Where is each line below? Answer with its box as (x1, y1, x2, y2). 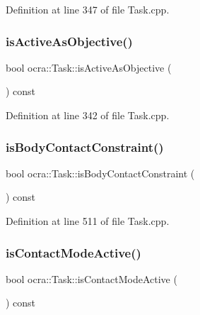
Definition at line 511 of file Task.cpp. (6, 214, 170, 228)
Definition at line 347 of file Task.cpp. (6, 2, 170, 16)
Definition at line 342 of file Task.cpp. (6, 108, 170, 122)
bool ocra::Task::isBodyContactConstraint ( (6, 165, 195, 180)
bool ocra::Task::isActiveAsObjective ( (6, 60, 172, 74)
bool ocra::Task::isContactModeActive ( (6, 271, 177, 286)
